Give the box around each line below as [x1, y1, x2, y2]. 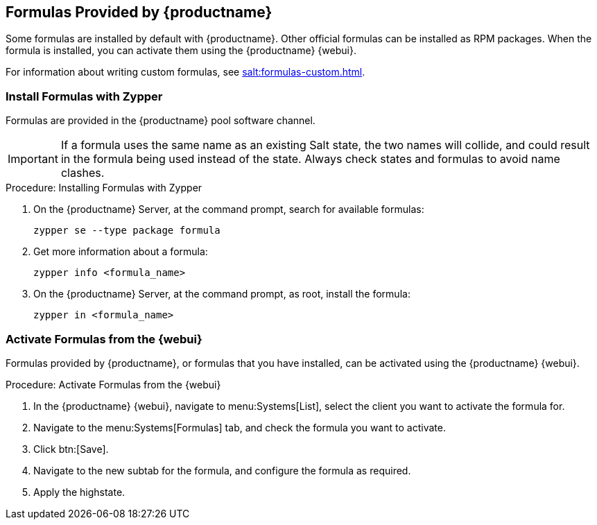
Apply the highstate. [33, 485, 126, 498]
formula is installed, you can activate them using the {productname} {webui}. [6, 44, 356, 57]
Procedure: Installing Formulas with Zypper [6, 182, 202, 194]
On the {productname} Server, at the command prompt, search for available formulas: [33, 203, 424, 216]
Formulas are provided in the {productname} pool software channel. [6, 114, 315, 127]
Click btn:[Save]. [33, 442, 109, 455]
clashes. [60, 166, 105, 180]
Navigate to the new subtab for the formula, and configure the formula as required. [33, 464, 411, 476]
